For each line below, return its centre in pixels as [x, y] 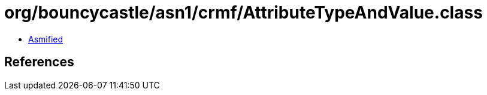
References [39, 62]
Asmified [46, 39]
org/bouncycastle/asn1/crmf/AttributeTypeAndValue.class [243, 13]
